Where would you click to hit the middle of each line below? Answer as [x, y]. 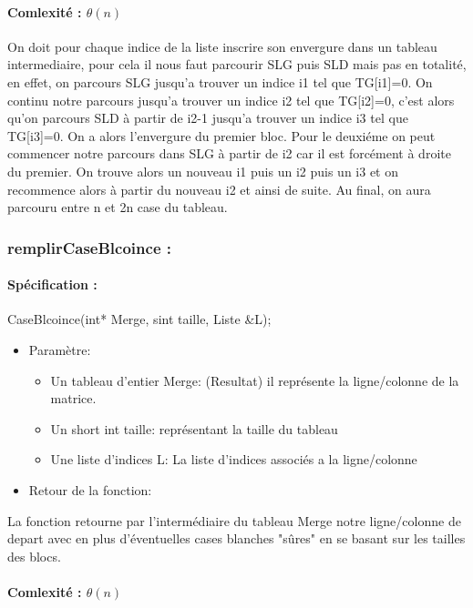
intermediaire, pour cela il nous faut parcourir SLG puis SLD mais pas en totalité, [237, 64]
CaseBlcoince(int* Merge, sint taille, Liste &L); [139, 319]
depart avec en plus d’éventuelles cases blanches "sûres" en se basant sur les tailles [236, 538]
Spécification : [52, 284]
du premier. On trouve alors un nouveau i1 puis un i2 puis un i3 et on [203, 171]
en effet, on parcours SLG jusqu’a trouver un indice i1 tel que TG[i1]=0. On [220, 81]
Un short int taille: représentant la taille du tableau [194, 428]
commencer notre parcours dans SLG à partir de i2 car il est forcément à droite [229, 153]
